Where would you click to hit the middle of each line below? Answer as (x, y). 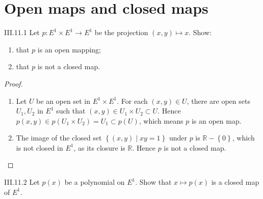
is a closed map (235, 182)
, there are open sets (218, 101)
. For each (132, 101)
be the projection (121, 32)
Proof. (14, 83)
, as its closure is (99, 147)
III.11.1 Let (22, 32)
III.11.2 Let (22, 182)
